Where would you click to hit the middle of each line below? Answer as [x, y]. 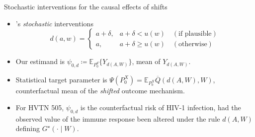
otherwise [193, 44]
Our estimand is [40, 61]
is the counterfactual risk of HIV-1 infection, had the [161, 107]
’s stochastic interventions [54, 23]
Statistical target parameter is [61, 79]
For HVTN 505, [40, 107]
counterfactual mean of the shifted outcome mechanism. [100, 91]
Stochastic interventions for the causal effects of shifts [86, 6]
